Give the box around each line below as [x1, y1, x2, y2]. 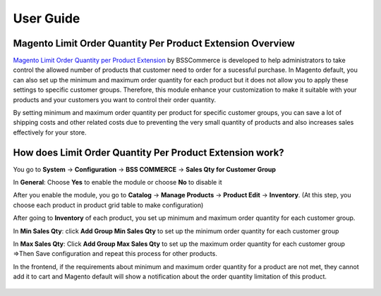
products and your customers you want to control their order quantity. [13, 95, 217, 104]
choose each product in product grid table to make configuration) [13, 201, 204, 209]
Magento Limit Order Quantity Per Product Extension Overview [13, 37, 296, 49]
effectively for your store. [13, 128, 87, 137]
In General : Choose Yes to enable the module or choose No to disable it [13, 178, 222, 187]
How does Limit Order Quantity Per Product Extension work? [13, 147, 285, 159]
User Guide [13, 11, 80, 26]
